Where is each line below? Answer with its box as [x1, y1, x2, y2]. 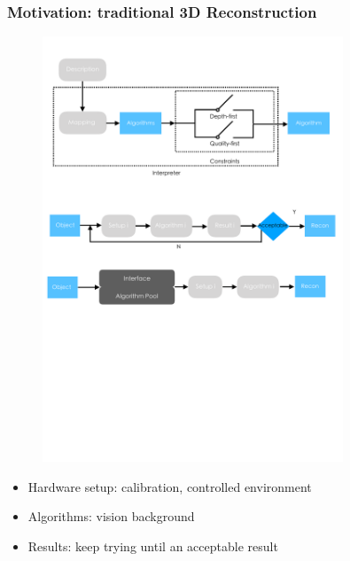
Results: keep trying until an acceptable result [27, 536, 278, 555]
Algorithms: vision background [27, 507, 195, 526]
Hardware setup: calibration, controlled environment [27, 477, 312, 495]
